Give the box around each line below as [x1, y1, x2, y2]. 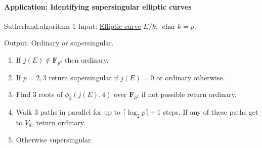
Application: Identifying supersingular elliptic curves [4, 1, 192, 12]
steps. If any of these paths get [163, 107, 258, 117]
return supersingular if [49, 72, 118, 82]
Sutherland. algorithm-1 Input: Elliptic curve [4, 20, 141, 31]
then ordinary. [65, 54, 109, 65]
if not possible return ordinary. [141, 89, 237, 100]
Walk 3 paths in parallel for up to [16, 107, 121, 117]
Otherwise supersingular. [16, 134, 93, 144]
